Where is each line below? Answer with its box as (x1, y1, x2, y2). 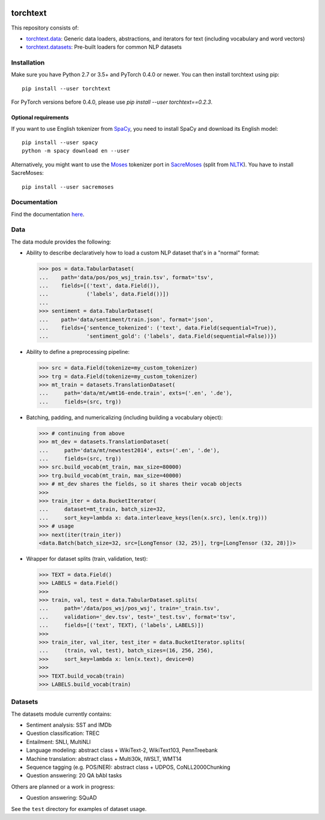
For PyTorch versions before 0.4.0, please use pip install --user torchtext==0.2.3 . (11, 98, 213, 106)
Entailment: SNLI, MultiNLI (26, 738, 91, 745)
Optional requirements (11, 114, 69, 121)
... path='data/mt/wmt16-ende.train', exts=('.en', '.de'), (39, 389, 233, 397)
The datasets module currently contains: (11, 710, 112, 717)
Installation (11, 58, 45, 67)
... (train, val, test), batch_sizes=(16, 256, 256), (39, 647, 214, 654)
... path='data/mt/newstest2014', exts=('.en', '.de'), (39, 447, 220, 453)
